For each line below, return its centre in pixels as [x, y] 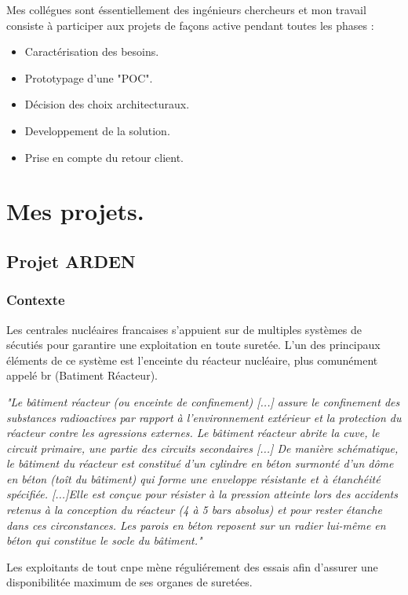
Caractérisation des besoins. [92, 51]
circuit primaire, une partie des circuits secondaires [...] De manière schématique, [202, 448]
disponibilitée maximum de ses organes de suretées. [129, 582]
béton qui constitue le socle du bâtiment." [104, 540]
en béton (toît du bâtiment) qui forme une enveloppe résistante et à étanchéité [193, 478]
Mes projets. [75, 211]
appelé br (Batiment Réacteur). [82, 375]
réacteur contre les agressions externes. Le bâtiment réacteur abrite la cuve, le [193, 433]
